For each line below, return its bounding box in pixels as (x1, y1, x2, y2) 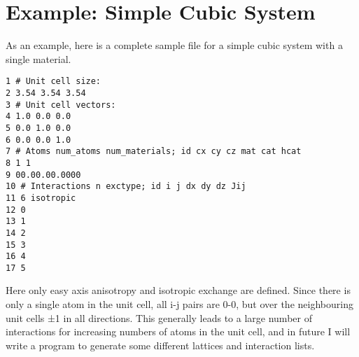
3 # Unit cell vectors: (6, 99, 116, 110)
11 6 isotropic (6, 192, 76, 203)
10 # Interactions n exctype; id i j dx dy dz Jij (6, 181, 246, 192)
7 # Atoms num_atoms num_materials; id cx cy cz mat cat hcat (6, 146, 302, 157)
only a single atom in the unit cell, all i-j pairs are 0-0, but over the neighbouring (6, 297, 353, 311)
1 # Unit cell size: (6, 76, 101, 87)
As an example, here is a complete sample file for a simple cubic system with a (6, 38, 343, 52)
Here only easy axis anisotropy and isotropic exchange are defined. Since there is (6, 283, 351, 297)
